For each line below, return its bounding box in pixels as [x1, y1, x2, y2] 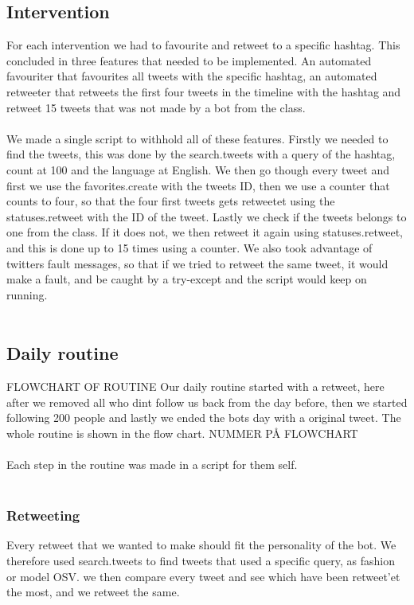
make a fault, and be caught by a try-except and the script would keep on [6, 271, 367, 287]
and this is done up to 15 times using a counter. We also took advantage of [6, 239, 373, 256]
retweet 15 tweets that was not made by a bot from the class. [6, 99, 306, 115]
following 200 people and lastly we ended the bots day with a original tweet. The [6, 409, 401, 426]
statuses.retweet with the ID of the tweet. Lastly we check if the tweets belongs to [6, 208, 407, 224]
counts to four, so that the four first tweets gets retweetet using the [6, 193, 335, 209]
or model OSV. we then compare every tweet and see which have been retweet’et [6, 568, 400, 584]
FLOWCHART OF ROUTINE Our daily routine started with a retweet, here [6, 378, 385, 395]
